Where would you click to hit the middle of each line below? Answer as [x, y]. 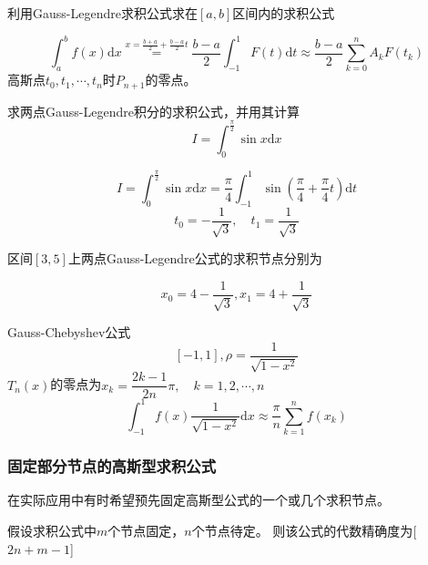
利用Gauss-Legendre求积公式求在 [102, 13]
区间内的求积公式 [284, 13]
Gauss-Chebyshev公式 [69, 332]
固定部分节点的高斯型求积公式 [112, 466]
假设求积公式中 [52, 531]
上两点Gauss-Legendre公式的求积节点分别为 [195, 258]
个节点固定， [146, 531]
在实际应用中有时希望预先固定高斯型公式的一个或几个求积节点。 [199, 500]
